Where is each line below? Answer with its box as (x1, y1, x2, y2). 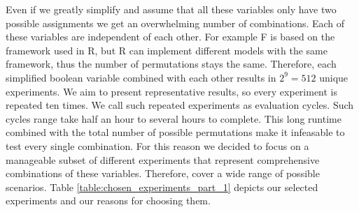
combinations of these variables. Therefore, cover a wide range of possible (6, 166, 320, 181)
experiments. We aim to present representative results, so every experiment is (6, 84, 338, 98)
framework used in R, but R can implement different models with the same (6, 43, 328, 57)
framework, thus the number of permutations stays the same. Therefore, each (6, 56, 337, 71)
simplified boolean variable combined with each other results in (6, 70, 276, 84)
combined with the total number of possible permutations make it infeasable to (6, 125, 345, 139)
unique (319, 70, 349, 84)
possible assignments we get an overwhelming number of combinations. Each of (6, 15, 345, 30)
